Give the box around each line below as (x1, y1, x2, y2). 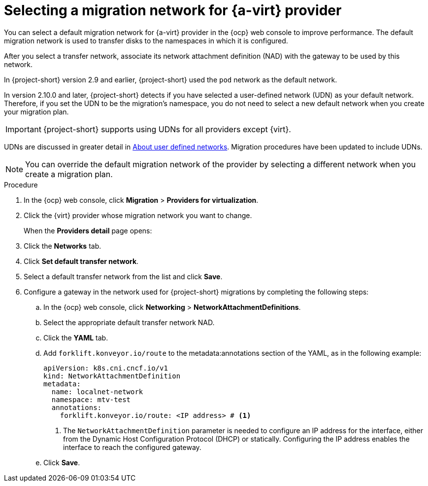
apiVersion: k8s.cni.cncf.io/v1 (43, 364, 168, 372)
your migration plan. (4, 107, 69, 116)
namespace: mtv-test (51, 395, 131, 404)
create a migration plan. (25, 169, 113, 179)
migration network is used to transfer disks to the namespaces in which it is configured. (4, 36, 288, 45)
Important (5, 124, 41, 134)
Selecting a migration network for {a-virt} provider (4, 2, 342, 19)
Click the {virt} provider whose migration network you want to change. (24, 211, 252, 220)
